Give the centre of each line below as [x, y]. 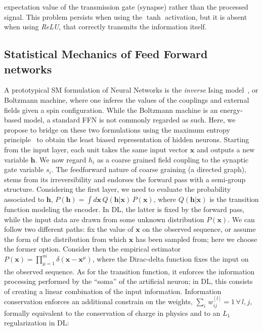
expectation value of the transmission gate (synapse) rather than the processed [126, 7]
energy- [231, 110]
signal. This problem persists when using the [73, 16]
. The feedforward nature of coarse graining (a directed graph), [149, 169]
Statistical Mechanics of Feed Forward [106, 54]
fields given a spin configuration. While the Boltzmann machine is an [111, 110]
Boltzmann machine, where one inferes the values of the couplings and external [127, 99]
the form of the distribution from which [65, 239]
